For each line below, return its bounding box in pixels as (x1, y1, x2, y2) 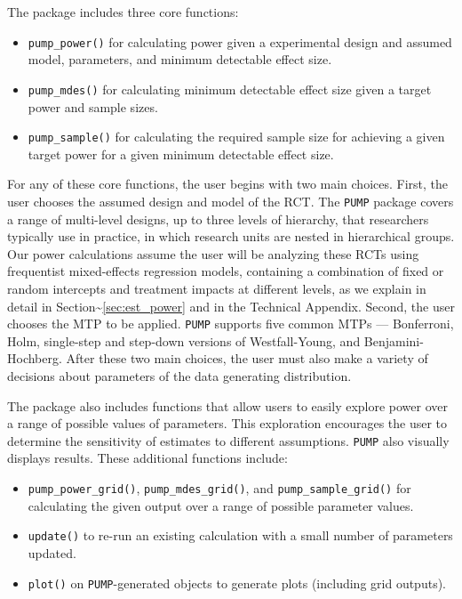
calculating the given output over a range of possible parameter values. (28, 496, 414, 514)
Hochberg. (7, 349, 62, 368)
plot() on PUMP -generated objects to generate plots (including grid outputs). (28, 573, 446, 592)
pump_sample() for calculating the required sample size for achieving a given (28, 127, 445, 146)
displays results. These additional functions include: (7, 449, 288, 467)
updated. (28, 543, 76, 562)
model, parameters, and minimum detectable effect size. (28, 50, 332, 69)
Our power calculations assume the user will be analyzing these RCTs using (7, 244, 419, 263)
